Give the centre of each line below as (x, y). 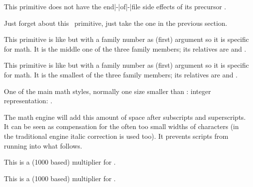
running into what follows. (43, 145)
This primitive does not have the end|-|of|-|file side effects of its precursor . (115, 6)
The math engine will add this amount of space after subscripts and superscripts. (125, 117)
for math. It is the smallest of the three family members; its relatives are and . (121, 74)
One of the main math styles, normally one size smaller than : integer (108, 91)
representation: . (28, 101)
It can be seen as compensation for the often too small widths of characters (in (121, 126)
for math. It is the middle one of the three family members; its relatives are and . (125, 48)
